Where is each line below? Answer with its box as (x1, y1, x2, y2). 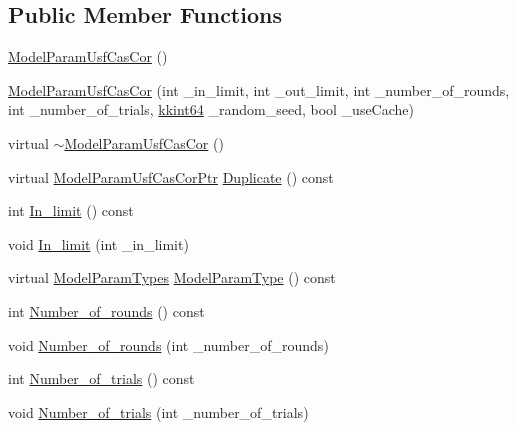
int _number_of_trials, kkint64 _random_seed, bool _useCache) (8, 99, 414, 120)
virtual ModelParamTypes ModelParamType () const (8, 267, 336, 288)
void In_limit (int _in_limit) (8, 233, 189, 254)
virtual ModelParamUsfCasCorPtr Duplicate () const (8, 166, 334, 187)
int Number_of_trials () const (8, 368, 195, 389)
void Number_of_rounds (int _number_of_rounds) (8, 334, 329, 355)
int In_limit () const (8, 200, 134, 221)
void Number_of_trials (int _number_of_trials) (8, 401, 309, 422)
